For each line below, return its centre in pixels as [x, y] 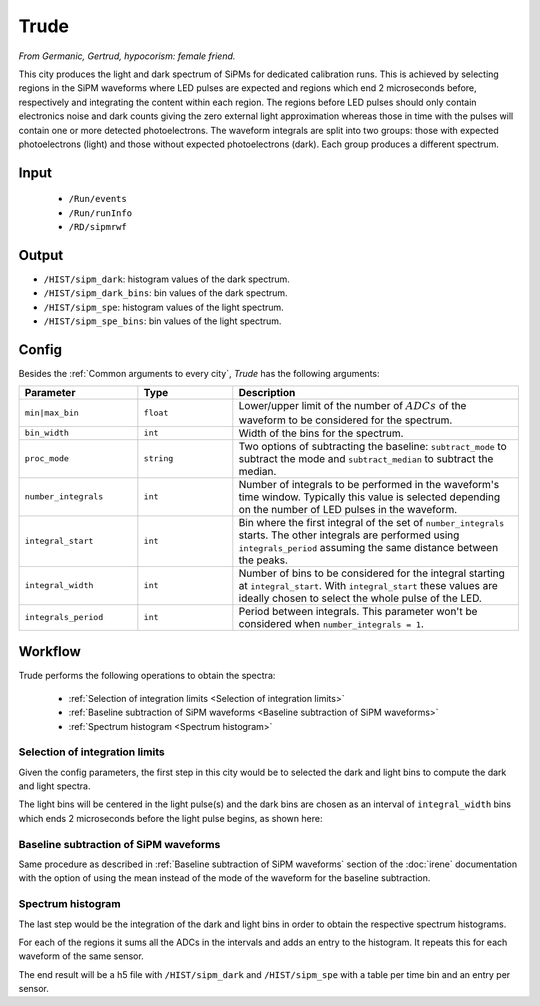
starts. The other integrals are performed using [349, 535]
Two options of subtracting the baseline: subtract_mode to [372, 446]
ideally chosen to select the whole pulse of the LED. [360, 598]
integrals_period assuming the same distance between [368, 547]
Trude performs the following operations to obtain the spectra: [147, 676]
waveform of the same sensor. [81, 956]
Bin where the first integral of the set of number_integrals [371, 522]
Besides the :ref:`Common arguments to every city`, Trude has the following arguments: [199, 374]
